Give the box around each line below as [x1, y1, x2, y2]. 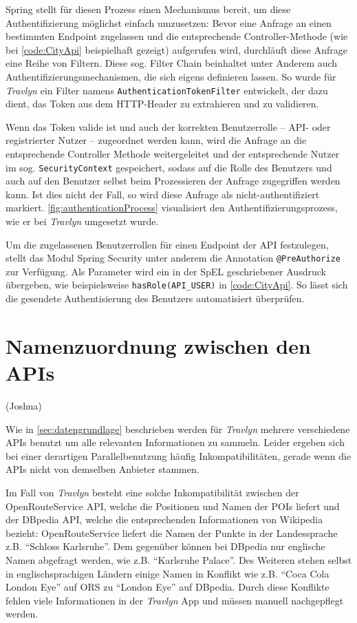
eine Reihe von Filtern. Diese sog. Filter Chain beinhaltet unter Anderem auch [6, 56, 338, 70]
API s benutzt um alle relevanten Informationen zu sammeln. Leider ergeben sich [6, 435, 345, 450]
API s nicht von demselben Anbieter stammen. [6, 462, 199, 476]
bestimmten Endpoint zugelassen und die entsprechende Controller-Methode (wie [6, 29, 348, 43]
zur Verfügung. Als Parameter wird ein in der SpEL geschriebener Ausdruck [6, 264, 326, 278]
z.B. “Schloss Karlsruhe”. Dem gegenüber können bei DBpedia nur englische [6, 539, 325, 553]
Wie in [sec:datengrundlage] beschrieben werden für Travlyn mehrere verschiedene [6, 421, 350, 436]
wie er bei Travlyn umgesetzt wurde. [6, 214, 159, 229]
